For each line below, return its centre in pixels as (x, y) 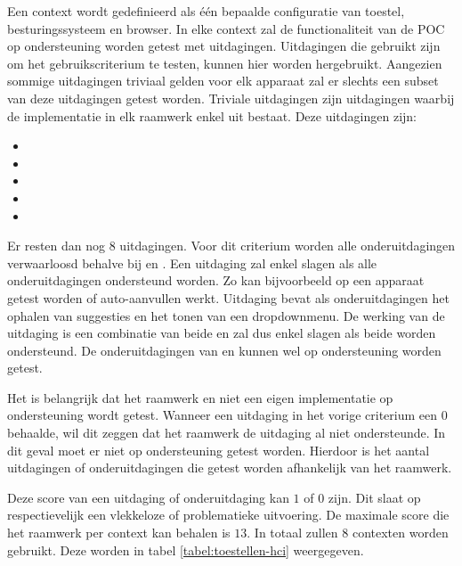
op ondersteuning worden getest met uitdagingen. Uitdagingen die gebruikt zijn (224, 46)
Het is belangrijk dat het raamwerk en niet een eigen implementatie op (200, 397)
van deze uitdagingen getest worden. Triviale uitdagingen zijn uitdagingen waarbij (231, 98)
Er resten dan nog (57, 246)
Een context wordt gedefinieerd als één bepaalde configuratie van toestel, (206, 11)
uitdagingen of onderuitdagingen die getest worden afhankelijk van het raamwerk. (230, 468)
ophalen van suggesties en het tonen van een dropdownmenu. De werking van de (226, 315)
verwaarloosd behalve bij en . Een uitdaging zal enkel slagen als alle (192, 262)
